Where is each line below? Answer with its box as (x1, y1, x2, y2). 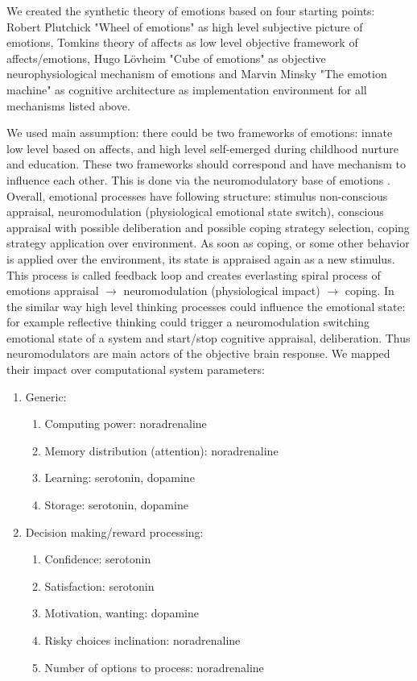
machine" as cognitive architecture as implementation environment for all (6, 81, 367, 98)
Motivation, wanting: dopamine (44, 604, 199, 621)
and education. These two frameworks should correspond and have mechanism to (6, 156, 406, 172)
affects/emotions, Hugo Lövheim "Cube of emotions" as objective (6, 49, 326, 66)
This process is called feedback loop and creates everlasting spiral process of (6, 266, 381, 283)
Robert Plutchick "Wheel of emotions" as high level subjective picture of (6, 18, 363, 35)
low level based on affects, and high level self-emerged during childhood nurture (6, 139, 398, 156)
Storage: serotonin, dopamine (44, 496, 188, 513)
